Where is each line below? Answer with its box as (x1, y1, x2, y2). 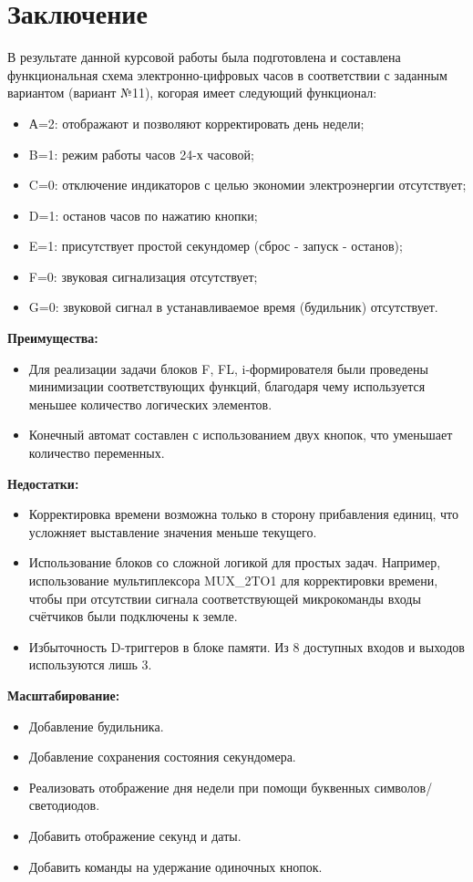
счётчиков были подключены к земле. (28, 607, 238, 626)
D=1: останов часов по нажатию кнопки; (28, 205, 258, 224)
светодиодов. (28, 795, 100, 815)
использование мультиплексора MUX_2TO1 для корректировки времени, (28, 571, 438, 589)
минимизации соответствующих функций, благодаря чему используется (28, 377, 426, 396)
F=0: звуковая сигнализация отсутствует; (28, 266, 258, 285)
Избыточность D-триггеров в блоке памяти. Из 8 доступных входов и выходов (28, 637, 465, 656)
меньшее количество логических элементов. (28, 394, 272, 413)
